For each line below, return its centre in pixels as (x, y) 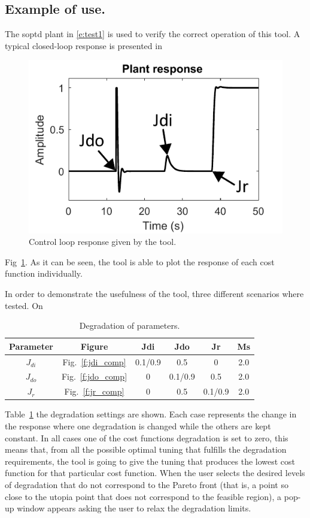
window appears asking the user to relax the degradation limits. (134, 508)
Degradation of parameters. (130, 325)
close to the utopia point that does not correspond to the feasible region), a (143, 496)
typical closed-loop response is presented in (83, 45)
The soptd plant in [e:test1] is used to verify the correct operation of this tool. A (153, 34)
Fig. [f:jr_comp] (94, 391)
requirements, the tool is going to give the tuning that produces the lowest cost (150, 461)
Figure (94, 346)
